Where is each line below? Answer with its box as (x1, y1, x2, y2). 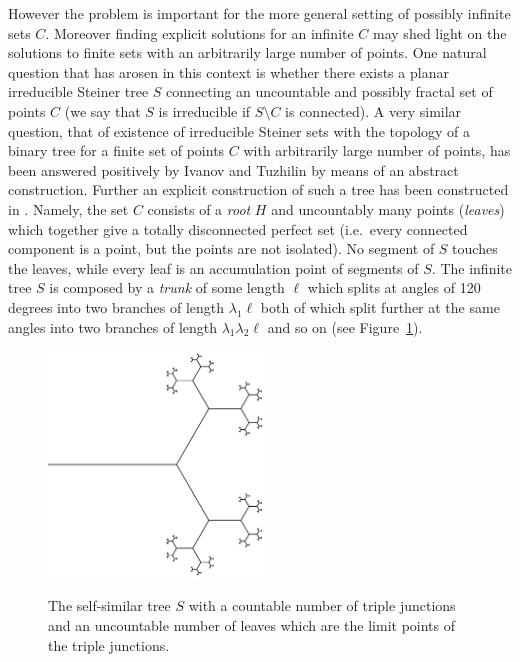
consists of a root (147, 198, 251, 219)
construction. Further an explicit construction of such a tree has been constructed (8, 179, 509, 200)
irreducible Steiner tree (8, 81, 149, 102)
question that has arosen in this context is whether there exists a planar (8, 61, 449, 82)
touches (452, 238, 498, 259)
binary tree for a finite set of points (8, 140, 225, 161)
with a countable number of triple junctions (188, 595, 456, 616)
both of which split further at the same (260, 296, 500, 317)
